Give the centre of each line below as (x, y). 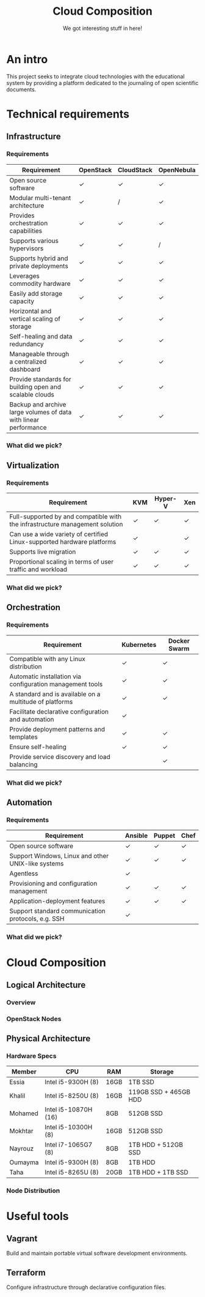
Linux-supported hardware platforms (63, 542)
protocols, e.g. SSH (37, 919)
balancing (23, 764)
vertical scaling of (35, 318)
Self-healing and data (41, 336)
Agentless (24, 873)
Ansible (136, 835)
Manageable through (39, 354)
